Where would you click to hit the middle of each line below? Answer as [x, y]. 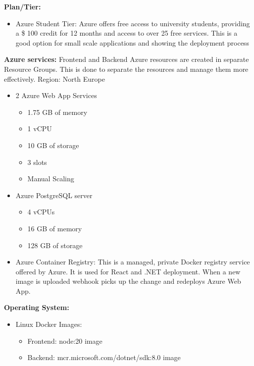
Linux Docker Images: [49, 324]
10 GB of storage [53, 145]
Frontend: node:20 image [65, 340]
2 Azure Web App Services [56, 95]
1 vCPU [40, 129]
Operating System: [37, 307]
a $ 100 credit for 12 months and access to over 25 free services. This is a [127, 33]
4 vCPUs [41, 212]
